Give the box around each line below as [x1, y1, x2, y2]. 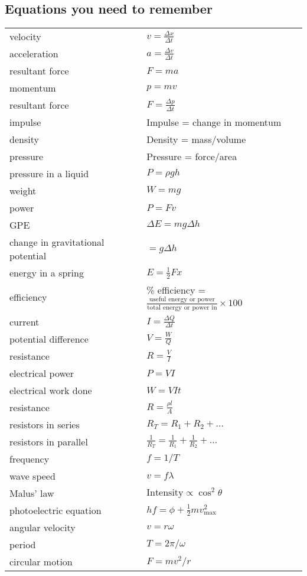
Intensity [146, 488, 184, 498]
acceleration [9, 47, 58, 61]
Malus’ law [9, 486, 54, 500]
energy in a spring [9, 266, 84, 280]
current [9, 314, 40, 328]
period [9, 537, 36, 551]
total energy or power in [147, 304, 217, 311]
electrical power [9, 366, 74, 380]
